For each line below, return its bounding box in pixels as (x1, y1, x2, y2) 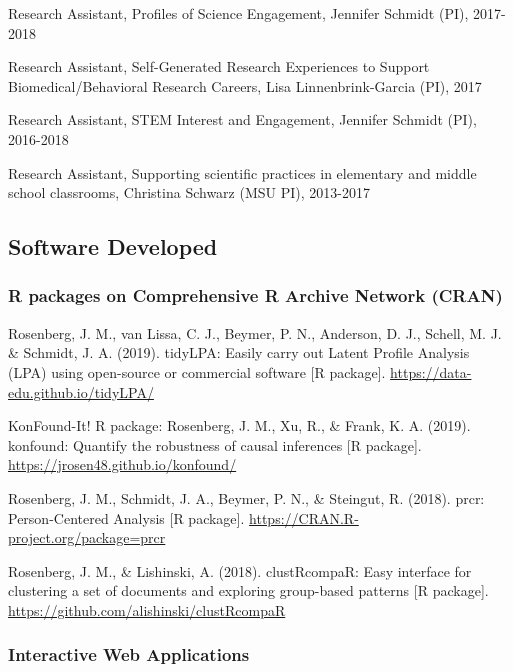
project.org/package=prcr (8, 527, 166, 548)
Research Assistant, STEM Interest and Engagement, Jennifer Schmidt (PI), (8, 109, 477, 130)
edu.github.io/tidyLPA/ (8, 381, 154, 402)
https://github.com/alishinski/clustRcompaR (8, 599, 286, 620)
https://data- (390, 361, 472, 382)
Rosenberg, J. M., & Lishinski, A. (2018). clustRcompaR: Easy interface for (8, 560, 472, 581)
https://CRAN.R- (249, 507, 359, 528)
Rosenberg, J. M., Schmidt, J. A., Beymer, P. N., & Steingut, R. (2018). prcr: (8, 487, 485, 508)
